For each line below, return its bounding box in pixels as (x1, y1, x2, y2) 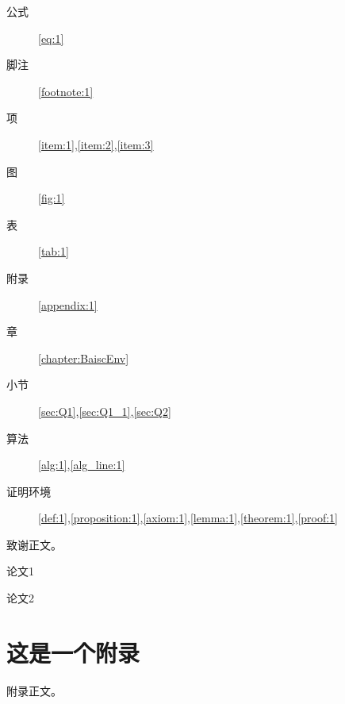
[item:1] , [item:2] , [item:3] (38, 136, 154, 152)
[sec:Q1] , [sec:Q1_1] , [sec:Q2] (38, 402, 171, 419)
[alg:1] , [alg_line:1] (38, 456, 125, 473)
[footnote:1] (38, 83, 94, 99)
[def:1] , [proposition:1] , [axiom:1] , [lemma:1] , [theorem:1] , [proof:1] (38, 510, 339, 526)
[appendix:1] (38, 296, 98, 313)
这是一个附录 (6, 636, 140, 668)
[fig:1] (38, 190, 65, 206)
